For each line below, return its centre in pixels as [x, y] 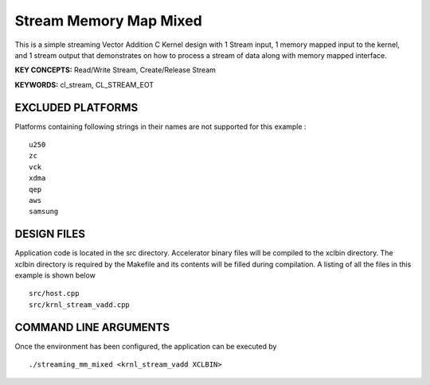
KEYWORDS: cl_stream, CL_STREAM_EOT [84, 84]
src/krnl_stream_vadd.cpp [80, 305]
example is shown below [55, 275]
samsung [44, 212]
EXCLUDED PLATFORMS [76, 107]
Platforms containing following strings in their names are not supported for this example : [160, 126]
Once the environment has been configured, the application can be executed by [146, 346]
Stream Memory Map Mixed [108, 21]
